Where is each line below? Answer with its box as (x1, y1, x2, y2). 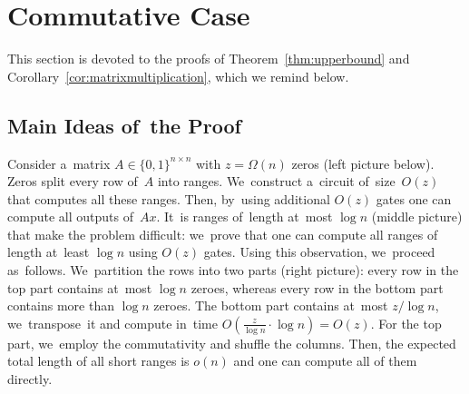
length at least (7, 242, 90, 261)
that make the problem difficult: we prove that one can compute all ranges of (7, 224, 438, 243)
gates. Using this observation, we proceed (203, 242, 435, 261)
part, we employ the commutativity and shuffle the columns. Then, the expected (7, 333, 456, 352)
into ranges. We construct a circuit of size (157, 172, 396, 191)
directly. (7, 369, 53, 389)
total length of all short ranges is (7, 351, 190, 370)
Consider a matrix (7, 153, 111, 172)
